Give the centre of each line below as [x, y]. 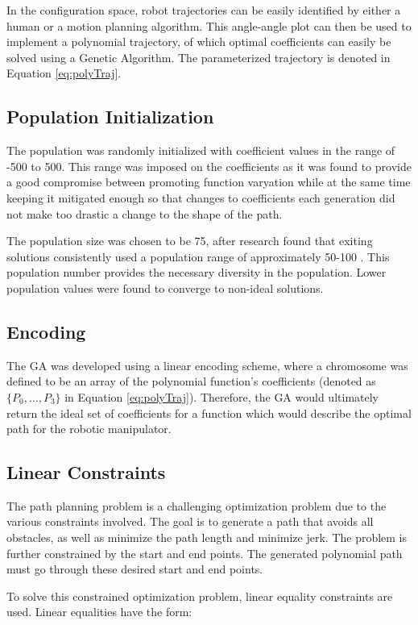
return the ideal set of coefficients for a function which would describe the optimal [209, 412]
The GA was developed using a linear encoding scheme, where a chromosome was [207, 365]
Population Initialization [110, 117]
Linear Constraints [86, 472]
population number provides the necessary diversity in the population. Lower [197, 272]
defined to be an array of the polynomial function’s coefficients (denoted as [191, 381]
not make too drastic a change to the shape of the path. [145, 213]
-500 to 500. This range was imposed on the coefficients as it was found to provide [209, 166]
